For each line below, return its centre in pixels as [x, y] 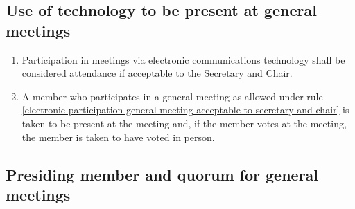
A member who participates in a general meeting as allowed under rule [172, 96]
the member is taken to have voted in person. [118, 137]
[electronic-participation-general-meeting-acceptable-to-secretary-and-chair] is [185, 110]
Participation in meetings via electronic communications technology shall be [183, 59]
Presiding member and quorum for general [162, 174]
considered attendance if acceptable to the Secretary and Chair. [157, 73]
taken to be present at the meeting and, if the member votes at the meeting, [184, 123]
